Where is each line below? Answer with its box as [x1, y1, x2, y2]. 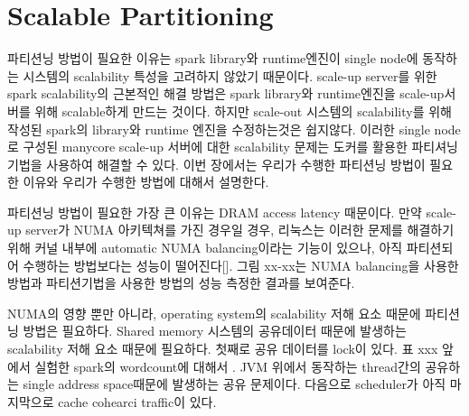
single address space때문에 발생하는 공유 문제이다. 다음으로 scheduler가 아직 [23, 374, 446, 393]
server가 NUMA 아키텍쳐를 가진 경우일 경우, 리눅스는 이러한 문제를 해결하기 [25, 220, 455, 239]
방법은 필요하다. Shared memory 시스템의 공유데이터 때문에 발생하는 [23, 321, 407, 340]
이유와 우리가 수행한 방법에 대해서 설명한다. [23, 172, 269, 191]
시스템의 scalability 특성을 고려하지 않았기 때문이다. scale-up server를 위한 [23, 66, 437, 85]
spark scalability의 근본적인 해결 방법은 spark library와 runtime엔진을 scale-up [7, 84, 445, 103]
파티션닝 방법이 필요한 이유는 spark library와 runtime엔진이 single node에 [7, 49, 418, 68]
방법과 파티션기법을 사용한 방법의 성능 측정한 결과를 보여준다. [7, 273, 355, 292]
